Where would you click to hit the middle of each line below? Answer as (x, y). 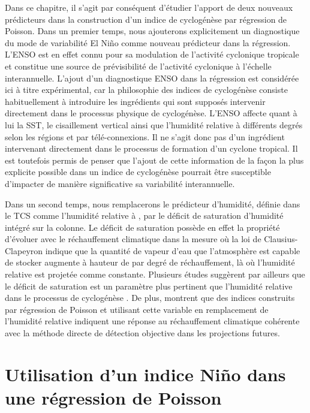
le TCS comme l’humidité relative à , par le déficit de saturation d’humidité (144, 215)
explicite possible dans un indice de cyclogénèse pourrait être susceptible (138, 172)
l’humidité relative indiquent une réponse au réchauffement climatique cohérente (152, 321)
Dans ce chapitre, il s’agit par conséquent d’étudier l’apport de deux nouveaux (149, 7)
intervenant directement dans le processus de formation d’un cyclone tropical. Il (151, 148)
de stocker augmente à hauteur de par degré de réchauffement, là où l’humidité (150, 262)
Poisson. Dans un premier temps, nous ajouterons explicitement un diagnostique (152, 31)
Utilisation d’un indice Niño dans (145, 374)
